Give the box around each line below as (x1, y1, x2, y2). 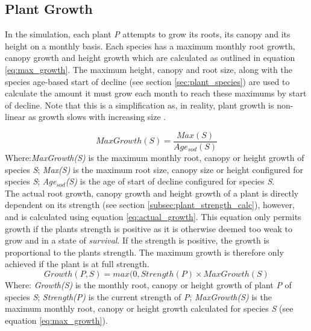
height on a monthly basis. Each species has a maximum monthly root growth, (5, 39, 295, 52)
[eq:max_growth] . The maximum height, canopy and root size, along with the (5, 63, 292, 75)
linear (5, 110, 26, 123)
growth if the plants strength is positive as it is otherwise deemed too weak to (5, 222, 292, 235)
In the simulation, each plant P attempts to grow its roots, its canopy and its (5, 28, 291, 40)
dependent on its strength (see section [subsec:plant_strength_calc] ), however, (5, 198, 295, 211)
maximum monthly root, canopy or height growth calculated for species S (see (5, 302, 294, 315)
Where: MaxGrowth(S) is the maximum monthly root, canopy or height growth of (5, 151, 304, 164)
